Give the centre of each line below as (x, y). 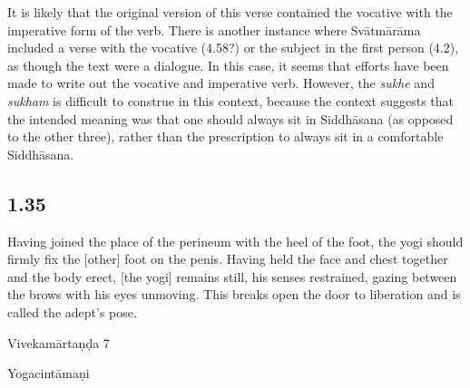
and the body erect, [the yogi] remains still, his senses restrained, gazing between (232, 276)
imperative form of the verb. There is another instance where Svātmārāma (214, 29)
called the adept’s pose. (72, 311)
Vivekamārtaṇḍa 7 (59, 342)
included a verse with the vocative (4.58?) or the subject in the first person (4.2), (233, 48)
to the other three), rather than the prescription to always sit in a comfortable (225, 136)
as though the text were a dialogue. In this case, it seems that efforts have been (228, 65)
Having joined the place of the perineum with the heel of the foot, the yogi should (235, 241)
